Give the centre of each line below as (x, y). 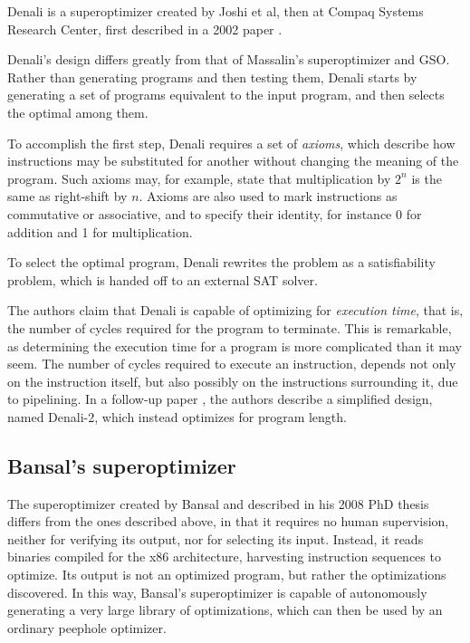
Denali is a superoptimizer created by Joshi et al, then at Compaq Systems (216, 11)
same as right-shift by (67, 196)
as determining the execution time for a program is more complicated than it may (235, 345)
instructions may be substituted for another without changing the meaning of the (233, 161)
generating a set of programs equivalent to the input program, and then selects (226, 95)
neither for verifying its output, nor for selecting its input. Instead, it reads (216, 538)
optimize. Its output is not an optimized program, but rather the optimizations (227, 575)
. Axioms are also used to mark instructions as (268, 196)
